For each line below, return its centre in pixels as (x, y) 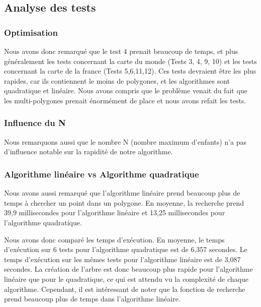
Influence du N (35, 123)
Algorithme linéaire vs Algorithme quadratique (102, 174)
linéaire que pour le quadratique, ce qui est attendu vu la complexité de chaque (126, 279)
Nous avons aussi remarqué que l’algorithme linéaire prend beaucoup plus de (122, 193)
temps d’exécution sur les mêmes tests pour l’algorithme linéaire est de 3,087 (122, 259)
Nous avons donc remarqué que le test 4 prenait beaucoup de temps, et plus (121, 51)
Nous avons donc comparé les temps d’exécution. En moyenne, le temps (114, 239)
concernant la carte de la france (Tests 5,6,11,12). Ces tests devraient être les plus (130, 71)
